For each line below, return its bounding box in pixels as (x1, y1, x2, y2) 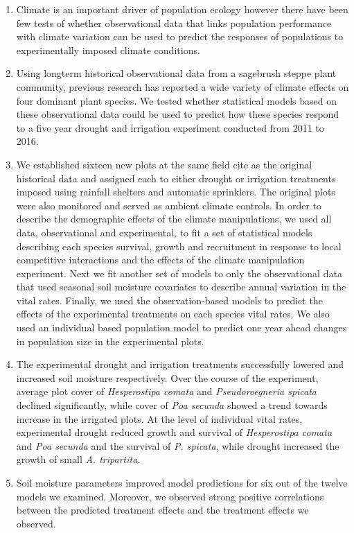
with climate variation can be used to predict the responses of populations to (16, 29, 344, 44)
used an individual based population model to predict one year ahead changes (16, 320, 347, 335)
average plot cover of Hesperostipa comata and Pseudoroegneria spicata (16, 384, 317, 399)
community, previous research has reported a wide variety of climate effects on (16, 79, 349, 94)
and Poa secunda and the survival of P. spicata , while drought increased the (16, 438, 339, 453)
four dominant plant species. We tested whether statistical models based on (16, 93, 337, 107)
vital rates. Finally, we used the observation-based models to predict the (16, 292, 323, 307)
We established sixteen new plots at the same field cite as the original (16, 157, 312, 171)
